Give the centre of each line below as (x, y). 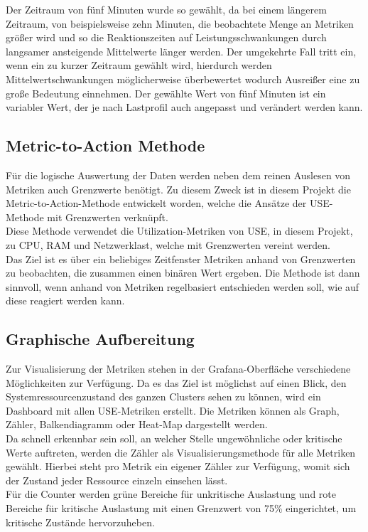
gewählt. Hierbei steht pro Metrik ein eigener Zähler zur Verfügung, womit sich (178, 466)
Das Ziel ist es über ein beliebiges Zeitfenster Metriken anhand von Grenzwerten (181, 259)
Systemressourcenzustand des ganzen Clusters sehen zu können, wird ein (163, 397)
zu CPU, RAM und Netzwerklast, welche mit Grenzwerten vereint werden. (168, 244)
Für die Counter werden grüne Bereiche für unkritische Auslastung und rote (171, 494)
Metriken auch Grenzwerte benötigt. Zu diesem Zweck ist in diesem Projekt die (178, 189)
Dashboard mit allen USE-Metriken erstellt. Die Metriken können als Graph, (173, 410)
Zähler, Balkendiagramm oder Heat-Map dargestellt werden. (137, 424)
